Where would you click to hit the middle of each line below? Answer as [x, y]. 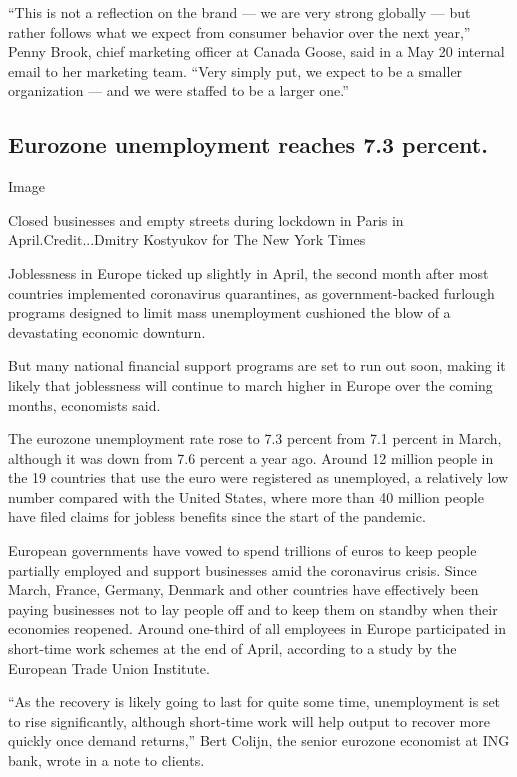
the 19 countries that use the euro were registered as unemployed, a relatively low [258, 477]
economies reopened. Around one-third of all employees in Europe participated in [257, 628]
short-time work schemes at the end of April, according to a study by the [232, 648]
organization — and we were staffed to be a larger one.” [178, 90]
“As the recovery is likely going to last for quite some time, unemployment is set [254, 701]
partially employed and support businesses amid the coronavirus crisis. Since [242, 569]
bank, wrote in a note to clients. [106, 760]
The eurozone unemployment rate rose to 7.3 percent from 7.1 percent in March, [255, 438]
